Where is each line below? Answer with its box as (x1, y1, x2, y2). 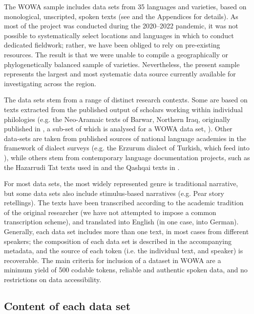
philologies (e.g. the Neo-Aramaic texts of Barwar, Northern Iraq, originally (4, 114, 231, 124)
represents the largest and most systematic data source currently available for (4, 69, 236, 79)
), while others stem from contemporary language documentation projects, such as (4, 152, 250, 162)
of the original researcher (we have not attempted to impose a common (4, 207, 216, 217)
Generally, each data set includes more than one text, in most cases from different (4, 226, 249, 237)
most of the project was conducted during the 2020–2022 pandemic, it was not (4, 21, 238, 31)
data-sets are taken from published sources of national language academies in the (4, 133, 247, 143)
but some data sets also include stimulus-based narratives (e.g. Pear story (4, 188, 224, 198)
